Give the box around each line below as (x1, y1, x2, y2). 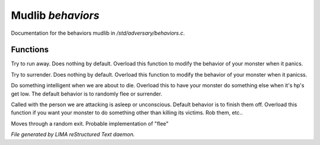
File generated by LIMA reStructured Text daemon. (11, 131, 135, 138)
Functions (11, 45, 49, 55)
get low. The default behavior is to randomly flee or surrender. (11, 90, 162, 97)
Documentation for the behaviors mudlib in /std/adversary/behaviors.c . (11, 29, 185, 37)
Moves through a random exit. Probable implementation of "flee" (11, 120, 169, 127)
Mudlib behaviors (11, 9, 100, 22)
